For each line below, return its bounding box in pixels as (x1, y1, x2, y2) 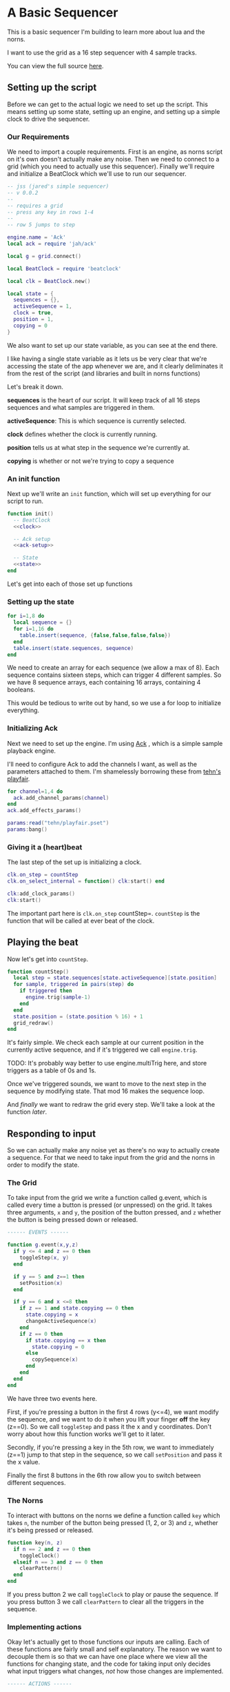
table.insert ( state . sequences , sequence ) (13, 645, 134, 651)
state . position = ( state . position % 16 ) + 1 (13, 1013, 143, 1020)
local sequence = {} (13, 619, 72, 626)
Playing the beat (7, 936, 79, 948)
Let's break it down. (7, 382, 63, 391)
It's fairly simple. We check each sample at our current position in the (7, 1039, 205, 1047)
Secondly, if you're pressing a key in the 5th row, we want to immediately (7, 1443, 215, 1451)
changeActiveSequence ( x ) (25, 1318, 97, 1325)
